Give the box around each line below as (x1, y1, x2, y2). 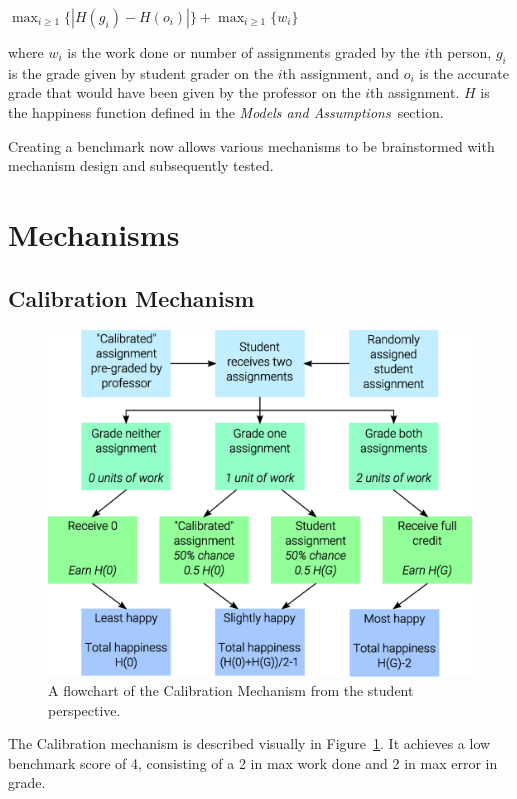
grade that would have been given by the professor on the (8, 82, 361, 103)
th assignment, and (282, 62, 400, 83)
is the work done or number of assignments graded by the (67, 42, 420, 62)
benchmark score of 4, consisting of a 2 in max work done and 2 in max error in (8, 752, 498, 773)
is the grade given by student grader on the (8, 62, 274, 83)
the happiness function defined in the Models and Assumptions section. (8, 101, 444, 122)
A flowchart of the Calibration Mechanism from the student (48, 680, 414, 701)
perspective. (48, 699, 121, 720)
